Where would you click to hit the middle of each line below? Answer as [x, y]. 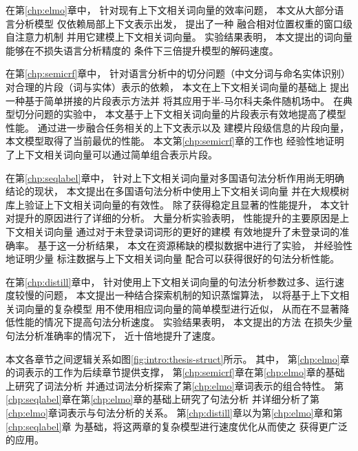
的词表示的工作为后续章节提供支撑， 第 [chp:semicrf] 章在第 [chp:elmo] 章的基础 [175, 372]
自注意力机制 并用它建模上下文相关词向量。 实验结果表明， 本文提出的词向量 [179, 37]
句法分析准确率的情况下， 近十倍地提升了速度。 [113, 336]
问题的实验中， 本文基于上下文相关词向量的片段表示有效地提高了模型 [190, 114]
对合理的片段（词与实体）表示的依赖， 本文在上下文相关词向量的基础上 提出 [178, 86]
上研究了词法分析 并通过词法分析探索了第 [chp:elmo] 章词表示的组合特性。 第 [175, 385]
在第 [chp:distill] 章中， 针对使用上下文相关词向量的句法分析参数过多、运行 [170, 281]
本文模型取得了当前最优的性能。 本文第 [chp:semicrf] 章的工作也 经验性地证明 [175, 141]
